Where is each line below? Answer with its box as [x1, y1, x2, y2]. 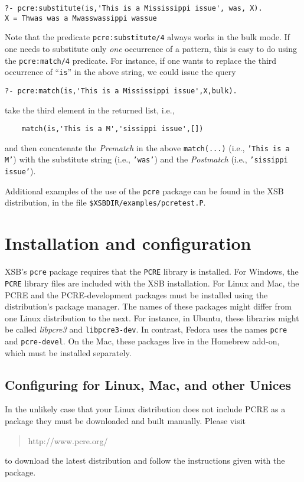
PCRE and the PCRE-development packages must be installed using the [5, 288, 268, 301]
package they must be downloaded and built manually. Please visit [5, 414, 246, 426]
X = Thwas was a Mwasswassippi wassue [5, 14, 157, 22]
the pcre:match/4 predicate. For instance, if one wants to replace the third [5, 54, 277, 66]
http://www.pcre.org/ [28, 434, 108, 447]
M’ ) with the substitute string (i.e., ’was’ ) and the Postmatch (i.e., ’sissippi [5, 153, 288, 165]
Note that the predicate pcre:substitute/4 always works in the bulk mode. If [5, 31, 290, 43]
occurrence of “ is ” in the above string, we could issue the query [5, 66, 236, 78]
